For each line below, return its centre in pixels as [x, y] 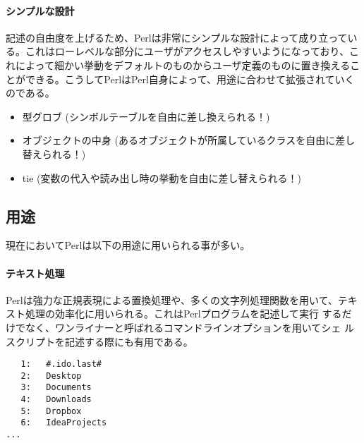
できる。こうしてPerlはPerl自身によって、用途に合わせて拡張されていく [190, 79]
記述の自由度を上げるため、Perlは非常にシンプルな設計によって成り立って [177, 37]
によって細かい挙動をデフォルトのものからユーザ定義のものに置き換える [183, 65]
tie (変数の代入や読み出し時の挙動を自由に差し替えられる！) [162, 177]
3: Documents [56, 388]
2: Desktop [51, 376]
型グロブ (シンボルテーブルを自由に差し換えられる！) [146, 116]
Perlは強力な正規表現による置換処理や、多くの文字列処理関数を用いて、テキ [182, 299]
